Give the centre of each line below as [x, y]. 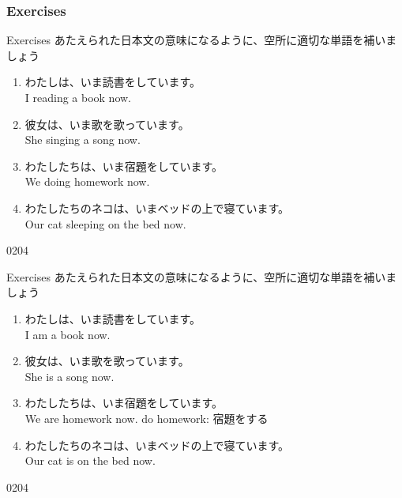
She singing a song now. [83, 140]
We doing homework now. [87, 181]
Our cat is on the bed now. [90, 460]
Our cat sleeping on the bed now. [105, 223]
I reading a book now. [78, 97]
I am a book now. [68, 334]
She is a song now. [70, 376]
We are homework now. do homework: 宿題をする [147, 418]
